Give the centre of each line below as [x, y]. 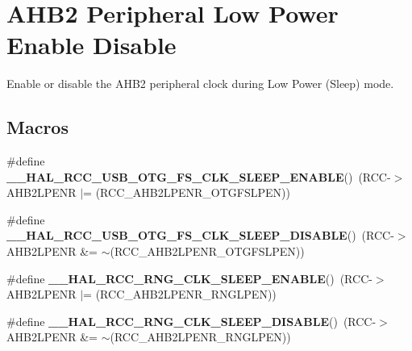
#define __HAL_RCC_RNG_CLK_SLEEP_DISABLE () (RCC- [191, 321]
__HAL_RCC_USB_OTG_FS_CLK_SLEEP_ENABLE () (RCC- [199, 176]
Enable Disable [92, 45]
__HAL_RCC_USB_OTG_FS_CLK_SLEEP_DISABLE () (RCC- [200, 235]
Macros [37, 127]
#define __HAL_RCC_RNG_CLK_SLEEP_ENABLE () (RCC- [189, 278]
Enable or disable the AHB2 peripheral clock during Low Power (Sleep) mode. [200, 84]
